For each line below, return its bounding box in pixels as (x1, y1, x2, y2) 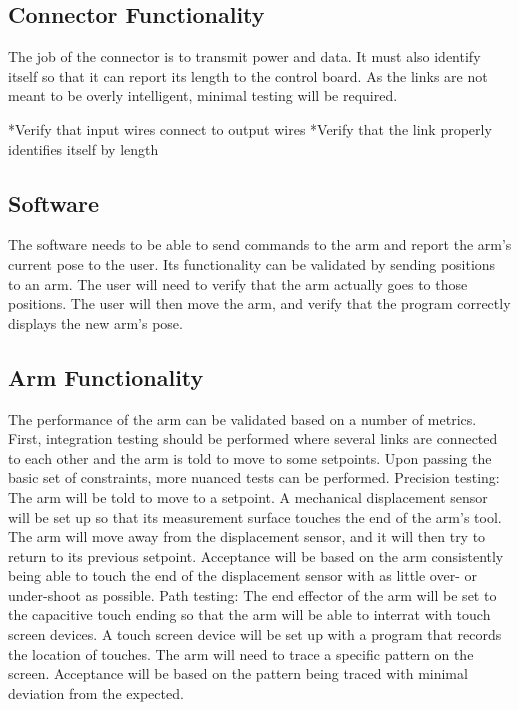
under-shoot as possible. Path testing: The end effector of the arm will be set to (8, 584, 497, 605)
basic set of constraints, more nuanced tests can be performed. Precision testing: (8, 467, 500, 488)
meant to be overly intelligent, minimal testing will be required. (8, 85, 398, 106)
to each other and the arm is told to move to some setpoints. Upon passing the (8, 447, 492, 468)
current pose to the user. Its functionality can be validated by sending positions (8, 253, 496, 274)
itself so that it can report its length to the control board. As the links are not (8, 65, 488, 86)
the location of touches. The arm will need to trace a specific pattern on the (8, 643, 474, 664)
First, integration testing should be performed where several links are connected (8, 428, 498, 449)
